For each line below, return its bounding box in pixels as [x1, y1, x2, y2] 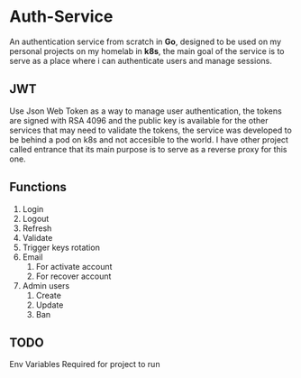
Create [35, 290, 61, 300]
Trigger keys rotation [22, 242, 101, 253]
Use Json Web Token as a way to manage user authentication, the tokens [9, 106, 282, 116]
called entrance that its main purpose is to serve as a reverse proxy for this [9, 143, 287, 154]
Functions [9, 180, 68, 195]
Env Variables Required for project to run [9, 359, 160, 370]
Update [35, 300, 64, 310]
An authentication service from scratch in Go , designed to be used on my [9, 36, 282, 47]
